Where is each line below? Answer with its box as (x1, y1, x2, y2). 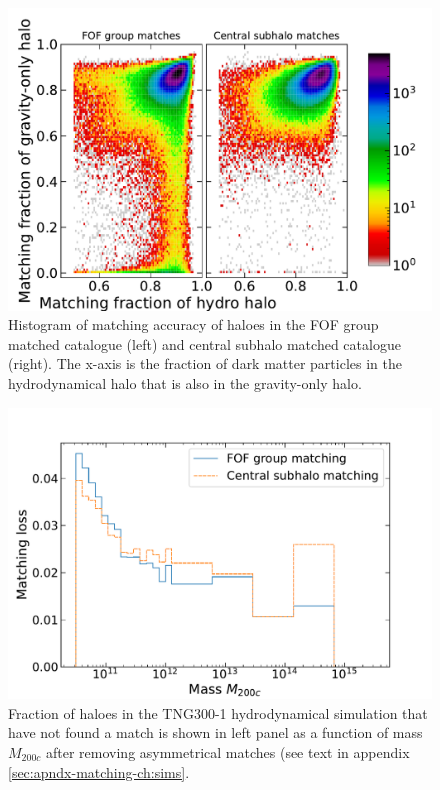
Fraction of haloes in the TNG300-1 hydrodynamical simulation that (8, 702, 428, 723)
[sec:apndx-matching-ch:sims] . (8, 761, 190, 782)
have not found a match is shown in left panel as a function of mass (8, 722, 423, 743)
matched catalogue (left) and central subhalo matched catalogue (8, 333, 401, 354)
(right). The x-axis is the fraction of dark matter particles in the (8, 353, 402, 374)
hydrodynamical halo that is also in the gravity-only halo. (8, 373, 362, 394)
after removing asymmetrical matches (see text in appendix (45, 741, 410, 762)
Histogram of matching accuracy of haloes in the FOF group (8, 314, 379, 335)
